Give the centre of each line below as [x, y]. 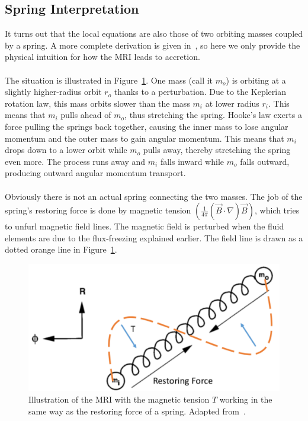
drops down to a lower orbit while [66, 150]
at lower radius [232, 103]
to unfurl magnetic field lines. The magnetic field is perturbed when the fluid [145, 226]
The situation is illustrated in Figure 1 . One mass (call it [109, 80]
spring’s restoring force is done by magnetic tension [98, 210]
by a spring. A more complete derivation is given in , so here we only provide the [153, 45]
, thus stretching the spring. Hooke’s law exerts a [214, 115]
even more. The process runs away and [75, 161]
